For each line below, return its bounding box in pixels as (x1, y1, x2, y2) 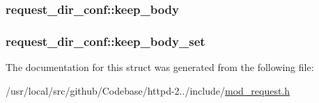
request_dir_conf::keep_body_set (6, 32, 205, 49)
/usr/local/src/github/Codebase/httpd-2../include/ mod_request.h (6, 83, 290, 97)
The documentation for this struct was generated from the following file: (6, 60, 314, 74)
